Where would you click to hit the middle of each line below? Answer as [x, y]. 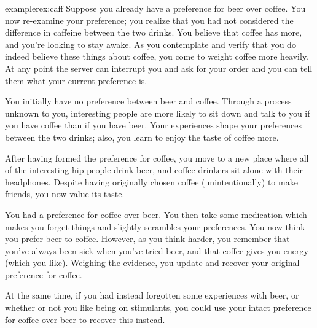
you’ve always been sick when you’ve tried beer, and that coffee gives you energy [157, 250]
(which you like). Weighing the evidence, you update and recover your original [152, 263]
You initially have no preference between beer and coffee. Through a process [148, 101]
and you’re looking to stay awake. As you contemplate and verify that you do [151, 44]
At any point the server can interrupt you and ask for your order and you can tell [159, 68]
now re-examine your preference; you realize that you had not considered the [149, 20]
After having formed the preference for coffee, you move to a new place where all [157, 158]
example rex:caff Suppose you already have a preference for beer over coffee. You [155, 8]
